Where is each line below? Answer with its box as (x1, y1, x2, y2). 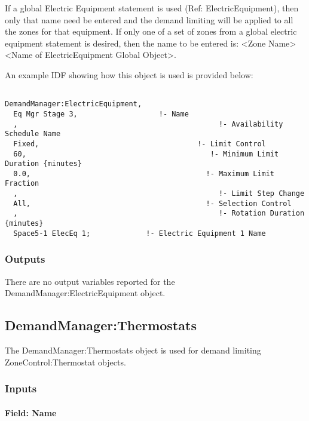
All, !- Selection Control (13, 199, 292, 208)
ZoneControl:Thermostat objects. (5, 355, 126, 368)
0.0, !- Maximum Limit (13, 169, 275, 178)
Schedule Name (5, 130, 61, 139)
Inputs (5, 381, 37, 396)
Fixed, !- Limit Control (13, 139, 266, 148)
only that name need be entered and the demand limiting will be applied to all (5, 13, 293, 26)
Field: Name (5, 406, 57, 419)
